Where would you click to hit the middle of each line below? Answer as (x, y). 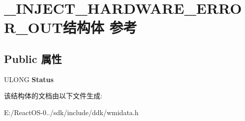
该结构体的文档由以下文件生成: (53, 96)
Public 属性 (33, 58)
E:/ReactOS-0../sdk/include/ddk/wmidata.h (71, 112)
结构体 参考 (100, 27)
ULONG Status (29, 79)
